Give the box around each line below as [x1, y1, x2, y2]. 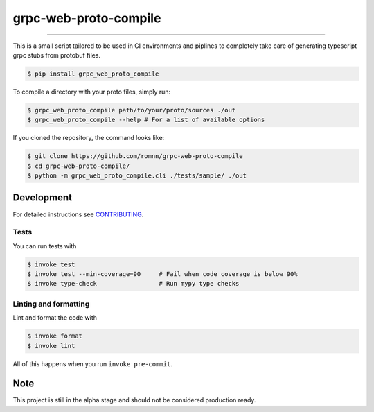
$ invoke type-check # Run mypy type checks [27, 280, 240, 288]
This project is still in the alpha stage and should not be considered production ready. [12, 396, 256, 404]
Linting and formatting [12, 299, 90, 309]
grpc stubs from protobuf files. [12, 51, 100, 59]
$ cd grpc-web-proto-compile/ [27, 162, 130, 170]
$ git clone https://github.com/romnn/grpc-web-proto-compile [27, 153, 243, 160]
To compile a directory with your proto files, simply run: [12, 87, 171, 96]
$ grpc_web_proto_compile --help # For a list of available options [27, 116, 265, 124]
